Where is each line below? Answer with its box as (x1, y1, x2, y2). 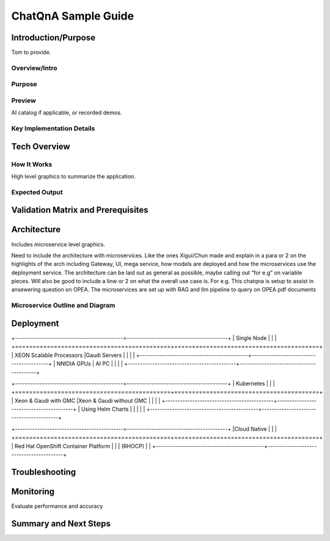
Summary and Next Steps (11, 518, 111, 529)
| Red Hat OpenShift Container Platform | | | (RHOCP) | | (11, 442, 151, 449)
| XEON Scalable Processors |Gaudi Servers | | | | (11, 351, 135, 359)
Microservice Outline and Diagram (11, 301, 116, 310)
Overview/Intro (11, 64, 57, 72)
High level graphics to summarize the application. (11, 173, 136, 180)
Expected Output (11, 188, 64, 196)
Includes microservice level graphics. (11, 240, 105, 248)
